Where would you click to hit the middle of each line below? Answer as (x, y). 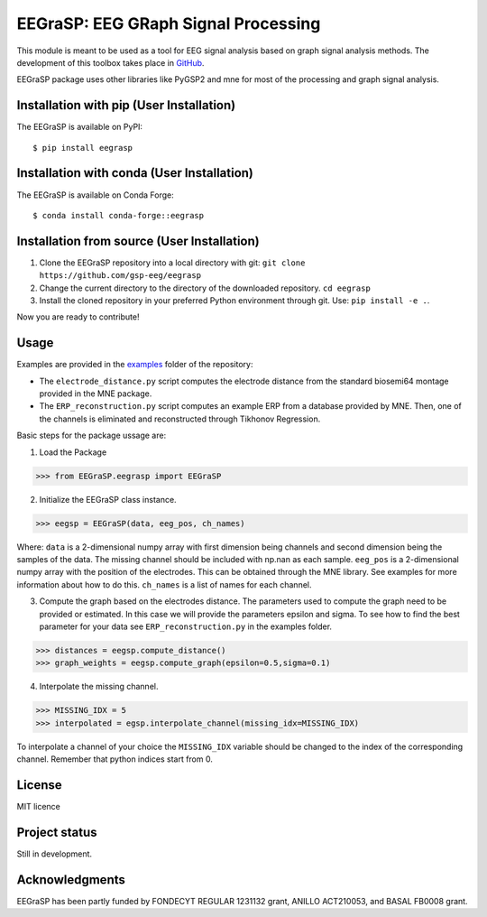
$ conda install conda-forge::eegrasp (119, 215)
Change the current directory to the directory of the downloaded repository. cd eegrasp (205, 288)
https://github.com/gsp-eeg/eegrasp (120, 276)
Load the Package (73, 452)
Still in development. (55, 854)
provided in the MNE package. (96, 394)
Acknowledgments (71, 880)
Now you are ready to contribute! (78, 317)
